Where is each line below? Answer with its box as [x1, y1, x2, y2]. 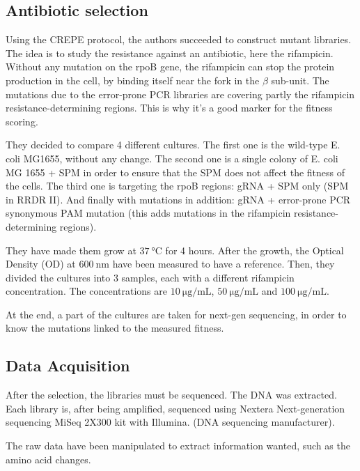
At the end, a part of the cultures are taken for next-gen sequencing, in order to [6, 307, 347, 321]
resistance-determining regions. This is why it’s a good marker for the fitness [6, 100, 333, 115]
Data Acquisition [6, 355, 130, 376]
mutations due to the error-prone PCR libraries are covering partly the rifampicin [6, 86, 355, 101]
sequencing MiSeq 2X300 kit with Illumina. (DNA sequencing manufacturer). [6, 415, 335, 429]
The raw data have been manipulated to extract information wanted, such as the [6, 438, 350, 453]
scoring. [6, 114, 38, 128]
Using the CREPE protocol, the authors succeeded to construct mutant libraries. [6, 32, 352, 47]
